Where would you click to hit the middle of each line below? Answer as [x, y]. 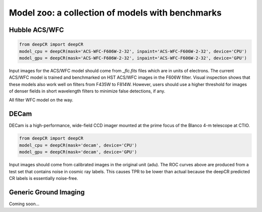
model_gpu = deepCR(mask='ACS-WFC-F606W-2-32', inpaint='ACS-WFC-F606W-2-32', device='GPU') [133, 58]
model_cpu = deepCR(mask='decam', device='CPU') [78, 145]
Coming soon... [24, 204]
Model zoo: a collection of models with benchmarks [115, 13]
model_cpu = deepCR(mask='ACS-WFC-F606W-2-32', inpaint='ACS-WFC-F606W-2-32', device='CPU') [133, 51]
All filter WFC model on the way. [41, 100]
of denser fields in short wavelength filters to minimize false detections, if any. [87, 91]
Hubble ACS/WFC [36, 30]
